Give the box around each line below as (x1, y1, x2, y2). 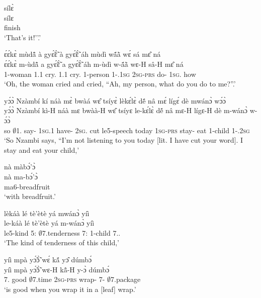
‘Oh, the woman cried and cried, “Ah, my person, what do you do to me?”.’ (4, 78, 236, 89)
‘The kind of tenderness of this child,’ (4, 237, 119, 248)
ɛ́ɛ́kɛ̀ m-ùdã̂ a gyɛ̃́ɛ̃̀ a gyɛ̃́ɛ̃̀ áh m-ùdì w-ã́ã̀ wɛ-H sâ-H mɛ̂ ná (4, 58, 184, 69)
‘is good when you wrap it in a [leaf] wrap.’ (4, 283, 136, 294)
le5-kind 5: (4, 227, 37, 238)
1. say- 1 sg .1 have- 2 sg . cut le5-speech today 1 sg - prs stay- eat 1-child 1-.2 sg (16, 125, 250, 135)
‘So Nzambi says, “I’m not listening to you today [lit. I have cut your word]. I (4, 135, 243, 145)
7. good (4, 274, 27, 284)
